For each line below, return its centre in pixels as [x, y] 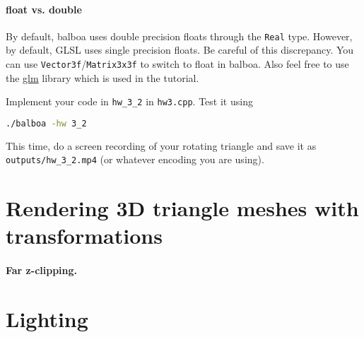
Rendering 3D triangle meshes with [182, 208]
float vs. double [44, 9]
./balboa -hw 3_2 [46, 123]
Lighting [47, 319]
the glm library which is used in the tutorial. [102, 77]
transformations [84, 236]
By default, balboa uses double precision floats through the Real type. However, [179, 36]
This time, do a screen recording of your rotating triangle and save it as [161, 145]
